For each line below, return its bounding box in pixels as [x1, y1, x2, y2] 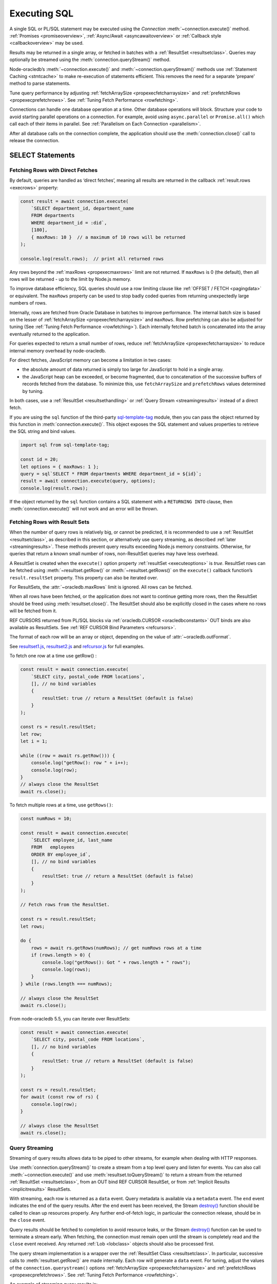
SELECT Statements [9, 150, 75, 159]
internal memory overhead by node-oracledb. [9, 347, 106, 354]
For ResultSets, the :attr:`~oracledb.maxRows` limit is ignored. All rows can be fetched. [9, 584, 193, 590]
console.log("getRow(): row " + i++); [31, 760, 129, 766]
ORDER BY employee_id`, [31, 852, 91, 857]
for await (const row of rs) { [20, 1094, 100, 1100]
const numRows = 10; [20, 816, 72, 821]
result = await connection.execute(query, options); [20, 478, 156, 484]
